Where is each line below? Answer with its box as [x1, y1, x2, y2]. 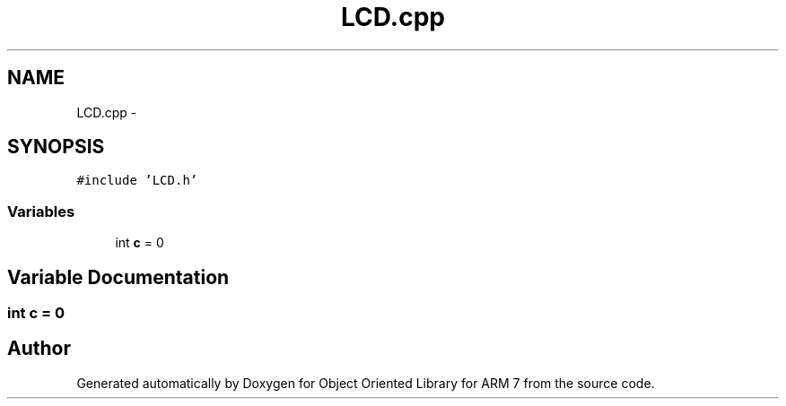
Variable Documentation [7, 265, 230, 289]
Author [7, 337, 71, 360]
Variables [7, 202, 75, 220]
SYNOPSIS [7, 135, 105, 159]
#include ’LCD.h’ [76, 173, 198, 188]
